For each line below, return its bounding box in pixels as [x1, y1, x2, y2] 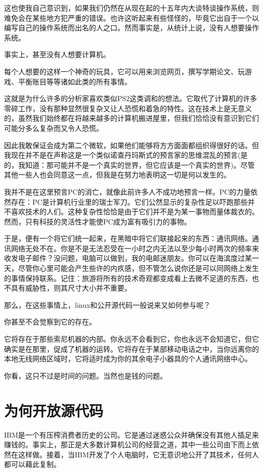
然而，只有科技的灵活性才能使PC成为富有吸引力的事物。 [4, 216, 191, 226]
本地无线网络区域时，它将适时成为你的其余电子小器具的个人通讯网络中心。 [4, 353, 252, 364]
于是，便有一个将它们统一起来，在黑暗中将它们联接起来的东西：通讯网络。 [4, 233, 252, 244]
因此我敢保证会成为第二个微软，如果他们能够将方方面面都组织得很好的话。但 [4, 139, 259, 150]
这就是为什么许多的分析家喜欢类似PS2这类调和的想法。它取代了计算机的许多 [4, 93, 257, 104]
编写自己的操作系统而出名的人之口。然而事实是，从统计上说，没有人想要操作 [4, 22, 259, 33]
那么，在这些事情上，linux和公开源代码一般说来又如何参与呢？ [4, 299, 211, 310]
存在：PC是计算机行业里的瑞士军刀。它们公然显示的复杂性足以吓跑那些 [11, 196, 248, 207]
